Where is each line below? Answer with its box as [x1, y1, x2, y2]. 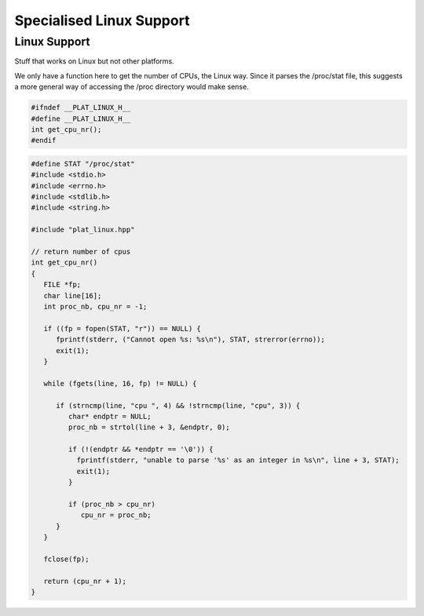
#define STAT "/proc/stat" [31, 159, 135, 168]
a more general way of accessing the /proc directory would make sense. [14, 82, 249, 92]
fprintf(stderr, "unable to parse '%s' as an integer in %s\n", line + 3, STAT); [76, 456, 400, 465]
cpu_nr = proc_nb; [80, 511, 152, 519]
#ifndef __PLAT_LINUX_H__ [31, 103, 131, 112]
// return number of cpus [31, 247, 131, 257]
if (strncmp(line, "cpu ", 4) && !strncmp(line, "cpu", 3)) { [56, 401, 301, 410]
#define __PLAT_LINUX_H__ [31, 114, 131, 123]
